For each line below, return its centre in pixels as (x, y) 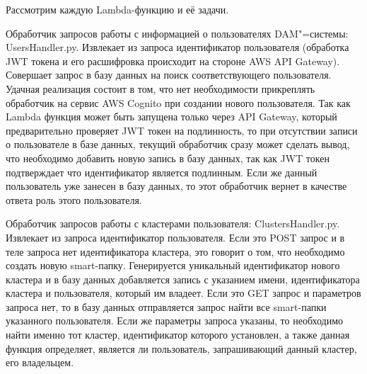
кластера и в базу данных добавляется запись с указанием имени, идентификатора (183, 279)
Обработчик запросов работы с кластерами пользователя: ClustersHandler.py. (173, 223)
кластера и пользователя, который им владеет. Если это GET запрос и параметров (183, 293)
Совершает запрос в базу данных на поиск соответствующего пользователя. (169, 75)
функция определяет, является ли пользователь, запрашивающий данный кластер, (181, 348)
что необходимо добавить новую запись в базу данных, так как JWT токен (168, 158)
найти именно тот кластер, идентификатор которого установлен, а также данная (178, 335)
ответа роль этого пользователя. (74, 199)
